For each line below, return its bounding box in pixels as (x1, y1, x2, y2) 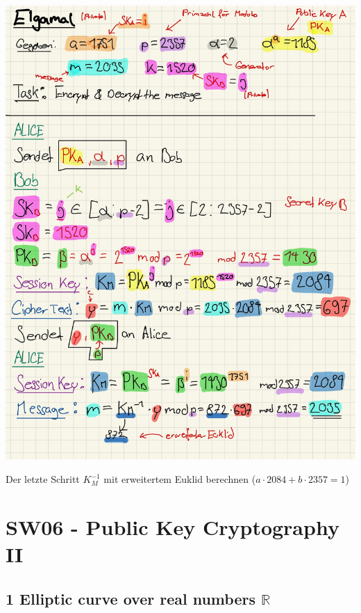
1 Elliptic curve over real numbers (6, 587, 255, 609)
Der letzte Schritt (6, 472, 80, 486)
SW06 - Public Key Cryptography (6, 512, 339, 541)
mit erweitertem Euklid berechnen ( (103, 472, 256, 486)
